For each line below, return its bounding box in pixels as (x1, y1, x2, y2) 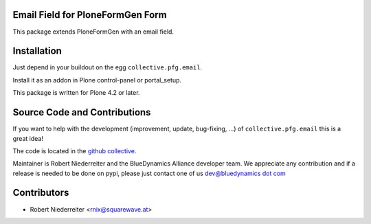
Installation (12, 45, 62, 57)
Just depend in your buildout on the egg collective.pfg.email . (12, 63, 203, 71)
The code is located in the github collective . (12, 146, 137, 155)
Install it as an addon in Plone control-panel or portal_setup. (12, 76, 182, 84)
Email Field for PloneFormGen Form (12, 9, 168, 21)
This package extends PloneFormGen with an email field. (12, 27, 175, 36)
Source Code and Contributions (12, 107, 151, 118)
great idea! (12, 134, 44, 142)
